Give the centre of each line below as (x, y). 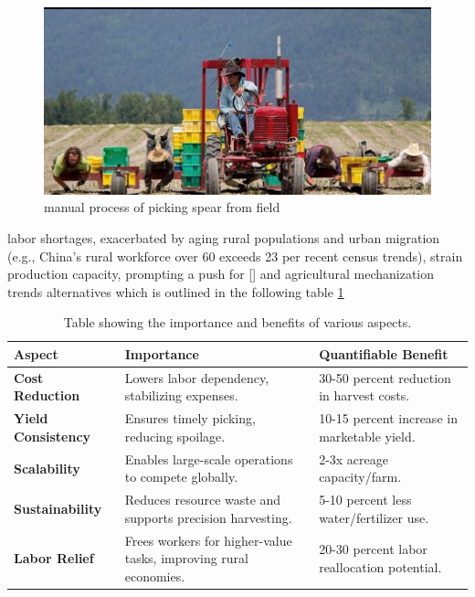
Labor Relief (54, 558)
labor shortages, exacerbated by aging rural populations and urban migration (224, 238)
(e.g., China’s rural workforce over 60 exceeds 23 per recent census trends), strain (235, 256)
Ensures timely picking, (190, 418)
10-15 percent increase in (388, 418)
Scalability (47, 468)
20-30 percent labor (373, 549)
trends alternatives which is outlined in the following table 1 (176, 291)
